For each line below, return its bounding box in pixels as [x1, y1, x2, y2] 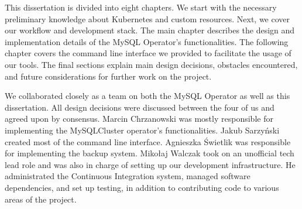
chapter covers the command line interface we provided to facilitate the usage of [5, 47, 291, 59]
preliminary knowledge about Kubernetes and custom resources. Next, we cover [5, 12, 290, 25]
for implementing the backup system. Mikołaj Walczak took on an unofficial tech [5, 147, 294, 159]
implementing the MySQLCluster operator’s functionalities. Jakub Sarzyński [5, 124, 280, 136]
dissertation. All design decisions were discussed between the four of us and [5, 101, 274, 113]
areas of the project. [5, 193, 77, 205]
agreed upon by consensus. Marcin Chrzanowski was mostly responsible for [5, 112, 273, 125]
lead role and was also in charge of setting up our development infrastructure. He [5, 158, 296, 170]
